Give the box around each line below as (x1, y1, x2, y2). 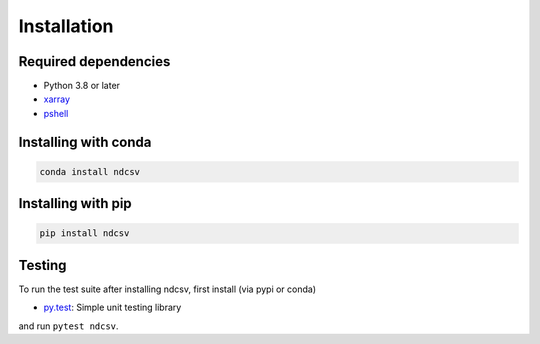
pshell (43, 107, 69, 119)
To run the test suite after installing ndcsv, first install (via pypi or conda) (18, 283, 317, 295)
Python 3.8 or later (43, 80, 120, 92)
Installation (18, 15, 114, 37)
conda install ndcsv (39, 166, 140, 177)
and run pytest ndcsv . (18, 320, 119, 332)
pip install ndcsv (39, 228, 130, 239)
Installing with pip (18, 195, 132, 212)
